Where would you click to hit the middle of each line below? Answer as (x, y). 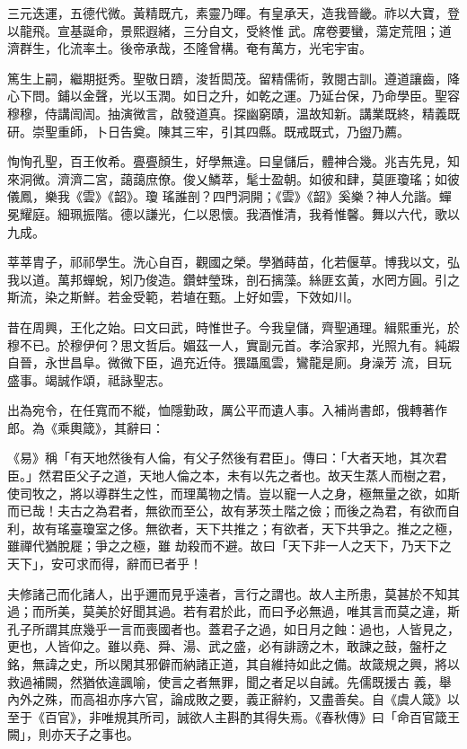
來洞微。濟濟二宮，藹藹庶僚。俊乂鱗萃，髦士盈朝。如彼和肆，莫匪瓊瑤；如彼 (233, 178)
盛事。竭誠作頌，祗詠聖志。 (89, 379)
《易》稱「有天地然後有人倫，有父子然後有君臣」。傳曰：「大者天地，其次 (221, 458)
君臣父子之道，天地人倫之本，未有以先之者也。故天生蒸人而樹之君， (252, 476)
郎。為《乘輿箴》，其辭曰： (86, 427)
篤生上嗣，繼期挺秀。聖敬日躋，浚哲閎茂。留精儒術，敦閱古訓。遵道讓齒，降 (233, 78)
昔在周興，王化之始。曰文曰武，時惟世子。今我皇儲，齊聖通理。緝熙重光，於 (233, 326)
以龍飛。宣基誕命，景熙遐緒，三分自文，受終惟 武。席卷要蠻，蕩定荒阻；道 (229, 30)
